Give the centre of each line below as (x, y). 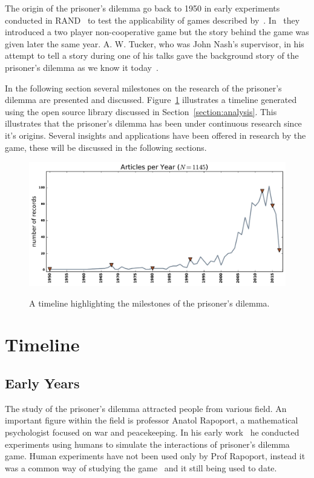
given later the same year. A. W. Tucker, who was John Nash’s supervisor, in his (155, 43)
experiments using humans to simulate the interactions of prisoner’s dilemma (147, 444)
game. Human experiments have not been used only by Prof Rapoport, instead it (155, 456)
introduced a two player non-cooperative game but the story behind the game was (157, 32)
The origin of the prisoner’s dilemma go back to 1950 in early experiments (142, 8)
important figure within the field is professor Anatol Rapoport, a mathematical (152, 420)
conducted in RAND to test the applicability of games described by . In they (152, 20)
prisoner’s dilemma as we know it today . (82, 67)
